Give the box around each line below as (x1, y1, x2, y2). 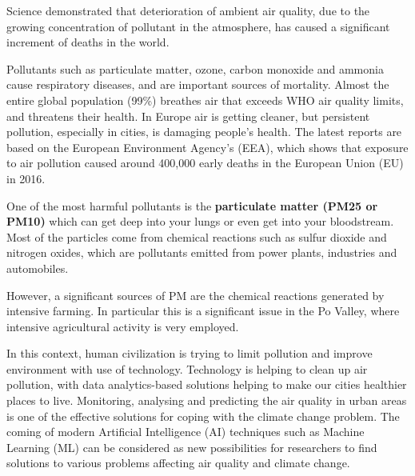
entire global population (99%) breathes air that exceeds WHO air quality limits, (6, 91, 404, 108)
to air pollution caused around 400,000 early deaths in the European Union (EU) (6, 154, 404, 171)
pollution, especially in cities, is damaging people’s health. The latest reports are (6, 123, 402, 140)
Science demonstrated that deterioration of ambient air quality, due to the (6, 2, 370, 18)
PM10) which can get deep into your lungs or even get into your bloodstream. (6, 213, 394, 230)
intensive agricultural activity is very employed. (6, 318, 239, 334)
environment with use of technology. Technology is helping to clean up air (6, 360, 368, 377)
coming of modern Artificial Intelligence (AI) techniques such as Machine (6, 423, 365, 440)
